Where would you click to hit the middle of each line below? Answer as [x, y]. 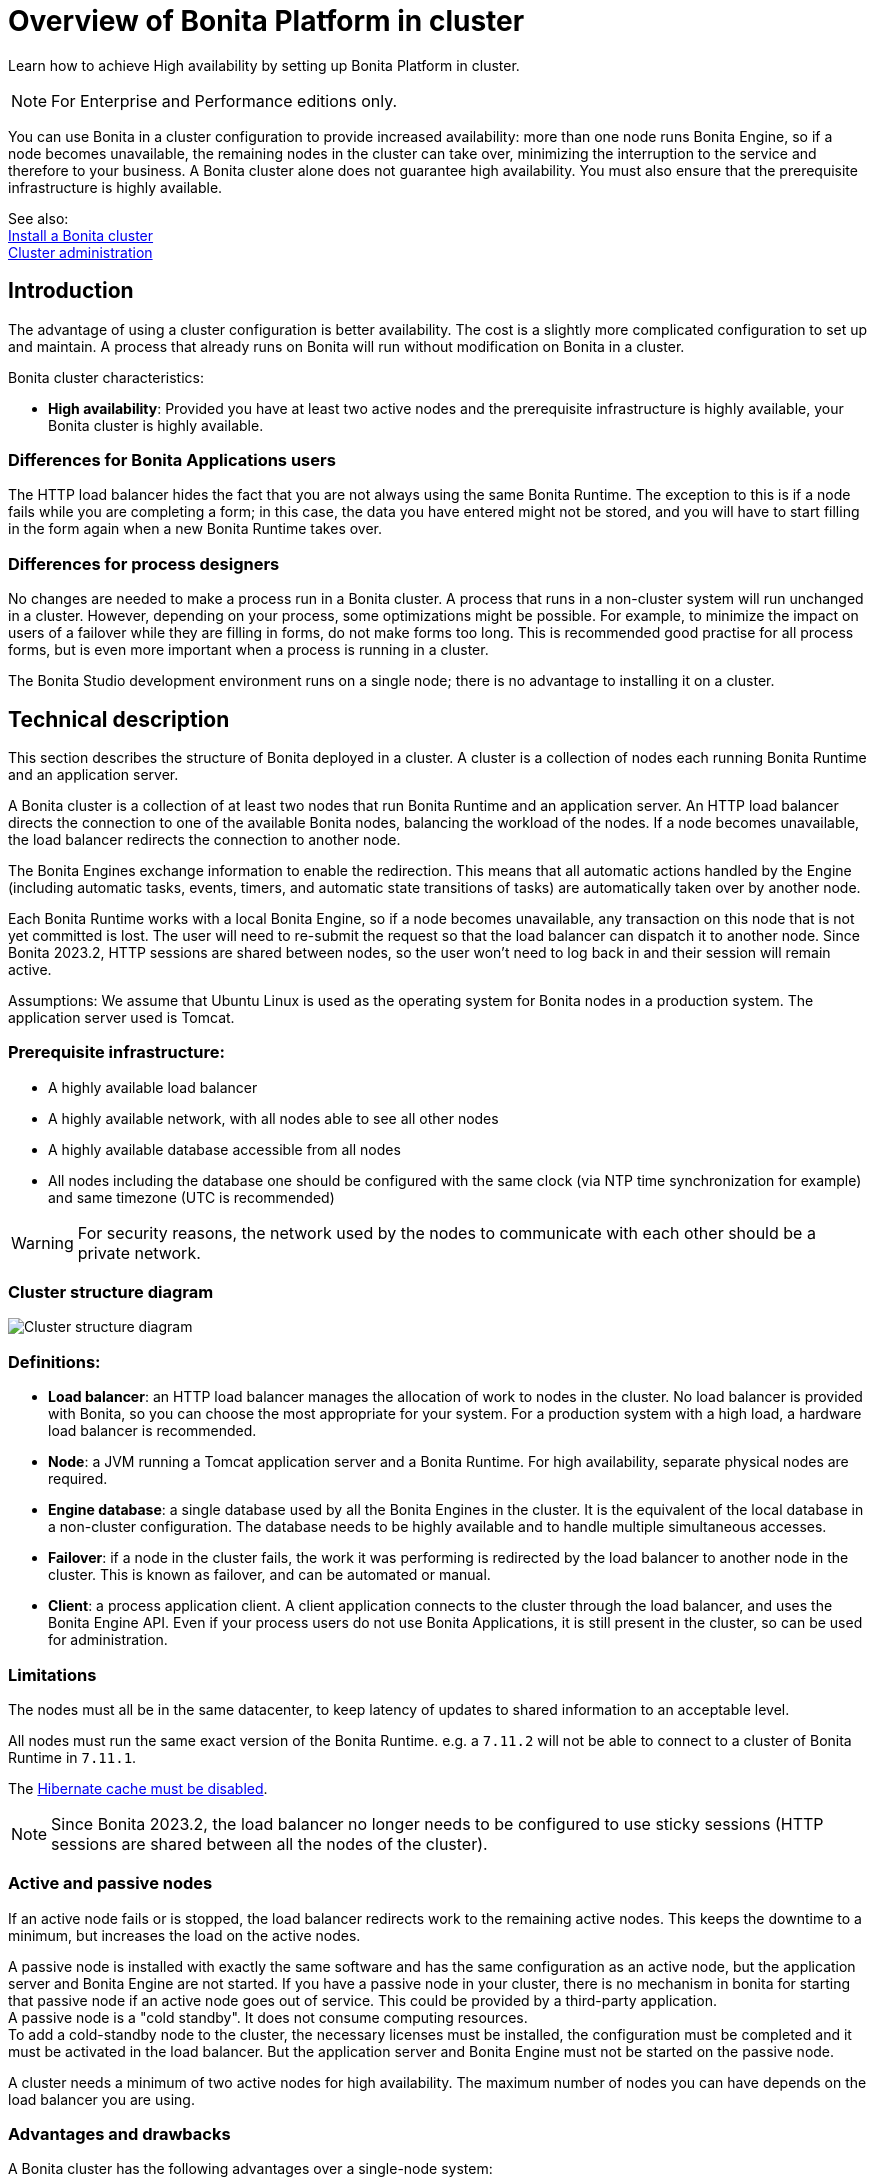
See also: [38, 218]
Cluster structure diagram [111, 1292]
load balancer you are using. [101, 2099]
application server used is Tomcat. [121, 1017]
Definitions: [54, 1361]
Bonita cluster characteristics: [106, 377]
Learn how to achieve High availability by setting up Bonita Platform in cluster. [264, 65]
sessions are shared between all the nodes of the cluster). [269, 1843]
